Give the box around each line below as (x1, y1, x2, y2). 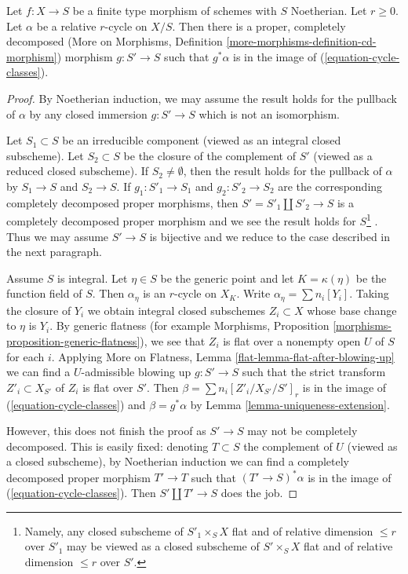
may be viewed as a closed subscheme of (67, 538, 260, 554)
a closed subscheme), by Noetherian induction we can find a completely (6, 453, 349, 470)
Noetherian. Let (290, 2, 367, 18)
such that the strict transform (242, 364, 386, 380)
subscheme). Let (6, 147, 84, 163)
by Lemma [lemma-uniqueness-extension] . (190, 396, 390, 412)
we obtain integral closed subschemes (87, 302, 266, 318)
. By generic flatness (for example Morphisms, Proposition (49, 317, 330, 334)
